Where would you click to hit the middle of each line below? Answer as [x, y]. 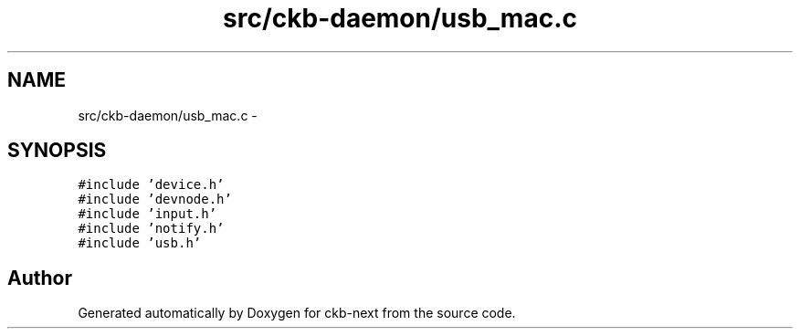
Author [40, 278]
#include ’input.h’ [147, 214]
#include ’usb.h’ [140, 243]
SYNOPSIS [57, 151]
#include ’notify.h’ [151, 229]
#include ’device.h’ [151, 185]
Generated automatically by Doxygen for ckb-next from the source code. [297, 313]
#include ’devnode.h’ [155, 199]
